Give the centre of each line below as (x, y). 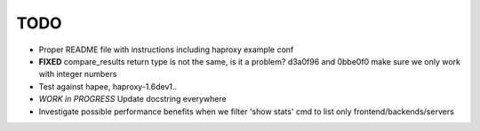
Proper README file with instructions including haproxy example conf (166, 50)
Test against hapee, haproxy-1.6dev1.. (108, 86)
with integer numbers (78, 74)
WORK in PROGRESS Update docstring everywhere (132, 99)
